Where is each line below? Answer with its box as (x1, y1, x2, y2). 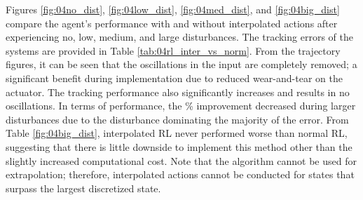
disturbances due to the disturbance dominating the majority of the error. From (6, 112, 349, 126)
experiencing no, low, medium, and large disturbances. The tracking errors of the (6, 29, 353, 44)
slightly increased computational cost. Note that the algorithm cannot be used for (6, 153, 357, 168)
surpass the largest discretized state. (6, 180, 161, 195)
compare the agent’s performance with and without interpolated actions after (6, 15, 338, 30)
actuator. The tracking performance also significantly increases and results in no (6, 84, 350, 99)
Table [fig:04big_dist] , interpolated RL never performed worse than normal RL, (6, 126, 348, 140)
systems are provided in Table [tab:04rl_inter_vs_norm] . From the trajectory (6, 43, 341, 58)
